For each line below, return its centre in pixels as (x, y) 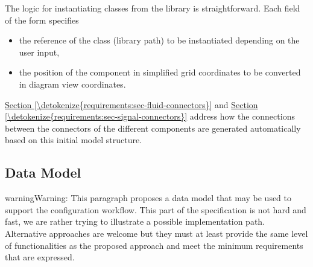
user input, (39, 52)
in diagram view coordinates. (72, 84)
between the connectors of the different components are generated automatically (153, 128)
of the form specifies (42, 20)
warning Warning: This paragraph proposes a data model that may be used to (148, 198)
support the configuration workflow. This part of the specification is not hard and (156, 209)
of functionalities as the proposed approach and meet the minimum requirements (154, 245)
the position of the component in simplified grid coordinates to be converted (160, 72)
